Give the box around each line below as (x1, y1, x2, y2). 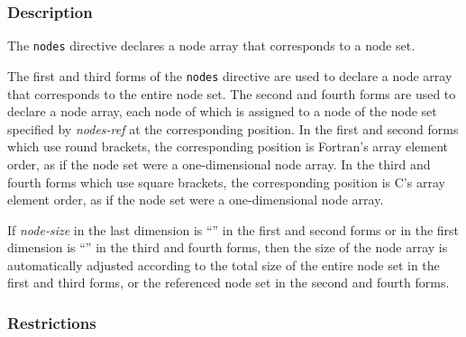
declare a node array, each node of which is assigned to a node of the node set (7, 102, 437, 121)
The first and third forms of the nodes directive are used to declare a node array (7, 66, 452, 85)
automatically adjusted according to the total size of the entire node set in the (7, 255, 440, 274)
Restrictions (7, 311, 96, 333)
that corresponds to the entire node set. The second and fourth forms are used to (7, 84, 456, 103)
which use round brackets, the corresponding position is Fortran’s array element (7, 137, 449, 156)
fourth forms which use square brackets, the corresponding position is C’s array (7, 172, 445, 191)
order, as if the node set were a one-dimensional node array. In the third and (7, 154, 431, 173)
